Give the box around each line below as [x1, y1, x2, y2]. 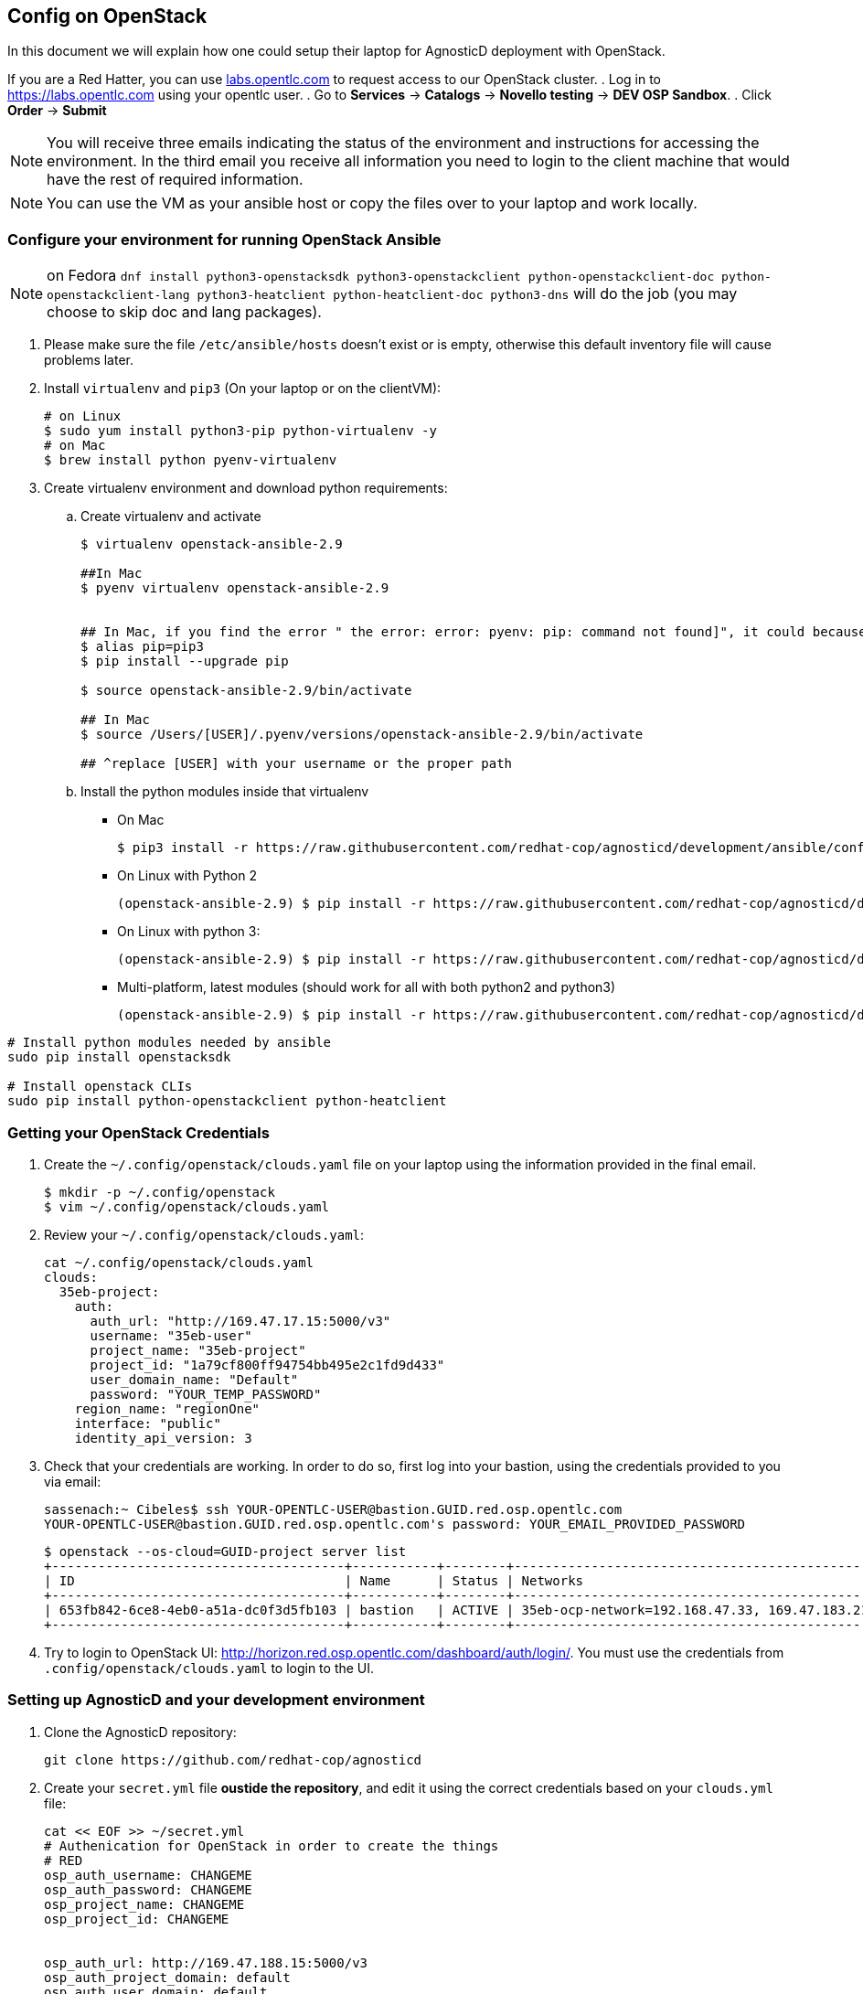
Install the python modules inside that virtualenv [80, 784, 369, 800]
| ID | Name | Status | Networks [44, 1573, 584, 1588]
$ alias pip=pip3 [80, 639, 204, 655]
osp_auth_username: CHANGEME [44, 1867, 252, 1882]
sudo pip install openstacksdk [7, 1050, 231, 1065]
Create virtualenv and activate [80, 508, 261, 525]
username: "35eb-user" [90, 1328, 252, 1343]
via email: [44, 1473, 101, 1489]
